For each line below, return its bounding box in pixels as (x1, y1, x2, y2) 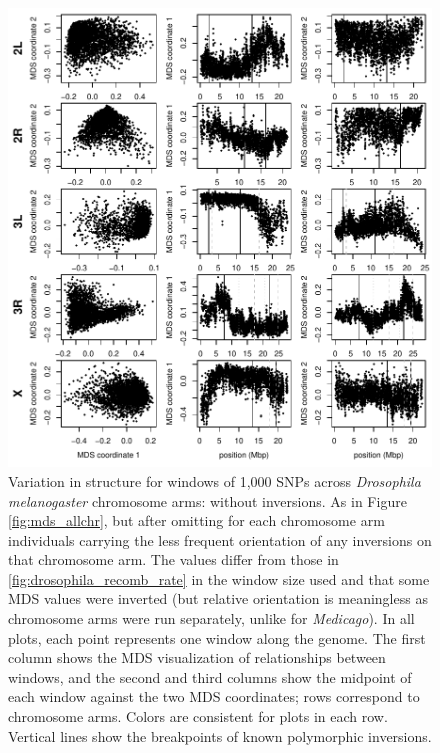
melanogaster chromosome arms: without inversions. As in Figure (8, 490, 407, 511)
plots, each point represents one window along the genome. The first (8, 627, 426, 648)
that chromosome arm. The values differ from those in (8, 549, 339, 570)
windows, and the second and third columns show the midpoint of (8, 666, 412, 687)
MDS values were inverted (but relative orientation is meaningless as (8, 588, 428, 609)
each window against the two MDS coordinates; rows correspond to (8, 686, 420, 707)
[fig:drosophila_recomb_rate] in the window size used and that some (8, 568, 430, 589)
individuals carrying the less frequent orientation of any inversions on (8, 529, 432, 550)
